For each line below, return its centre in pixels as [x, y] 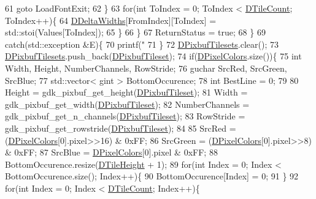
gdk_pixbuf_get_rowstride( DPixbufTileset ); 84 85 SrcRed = [121, 128]
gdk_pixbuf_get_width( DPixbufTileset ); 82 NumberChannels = [127, 104]
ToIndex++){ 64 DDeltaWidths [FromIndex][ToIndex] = [111, 20]
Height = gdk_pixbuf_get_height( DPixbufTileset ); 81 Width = [126, 92]
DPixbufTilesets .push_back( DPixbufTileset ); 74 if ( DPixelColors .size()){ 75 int [153, 56]
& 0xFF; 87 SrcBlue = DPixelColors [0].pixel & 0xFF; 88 [111, 152]
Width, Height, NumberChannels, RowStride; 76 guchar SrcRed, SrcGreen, [146, 68]
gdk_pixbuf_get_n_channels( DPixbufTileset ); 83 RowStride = [125, 116]
